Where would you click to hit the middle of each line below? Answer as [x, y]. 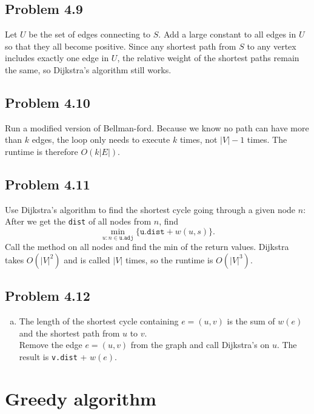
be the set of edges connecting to [90, 34]
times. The [267, 140]
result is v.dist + [53, 356]
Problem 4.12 [48, 296]
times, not [199, 140]
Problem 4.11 [48, 184]
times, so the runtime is [169, 259]
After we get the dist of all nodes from [78, 221]
